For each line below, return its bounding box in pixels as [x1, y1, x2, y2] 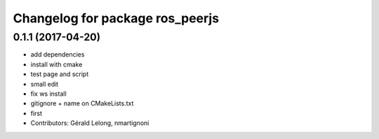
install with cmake [30, 60, 83, 68]
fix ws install [30, 89, 67, 98]
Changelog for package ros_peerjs [13, 10, 220, 26]
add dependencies [30, 50, 85, 59]
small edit [30, 80, 59, 88]
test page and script [30, 70, 89, 78]
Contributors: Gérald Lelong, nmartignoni [30, 119, 149, 127]
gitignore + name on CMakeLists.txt [30, 99, 134, 108]
